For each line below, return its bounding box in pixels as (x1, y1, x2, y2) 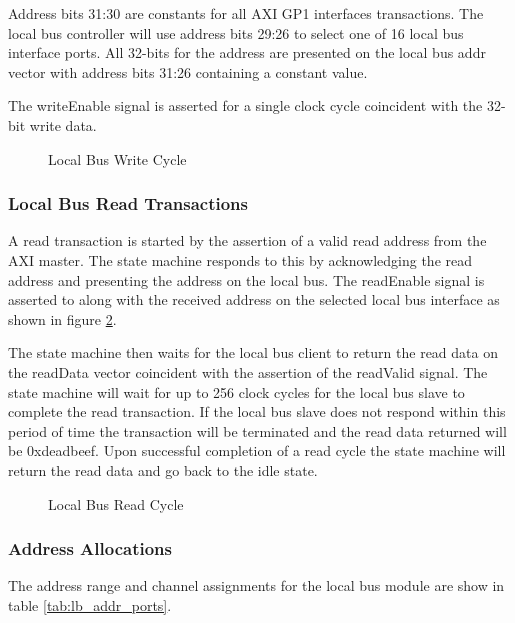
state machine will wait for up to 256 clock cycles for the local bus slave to (8, 381, 465, 402)
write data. (29, 114, 97, 135)
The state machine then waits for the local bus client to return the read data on (8, 342, 498, 363)
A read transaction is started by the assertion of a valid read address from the (8, 230, 487, 251)
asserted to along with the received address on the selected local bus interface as (8, 289, 500, 310)
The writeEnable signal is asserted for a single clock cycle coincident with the (8, 95, 483, 116)
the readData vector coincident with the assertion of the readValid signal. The (8, 361, 488, 382)
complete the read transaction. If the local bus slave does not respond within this (8, 401, 506, 422)
